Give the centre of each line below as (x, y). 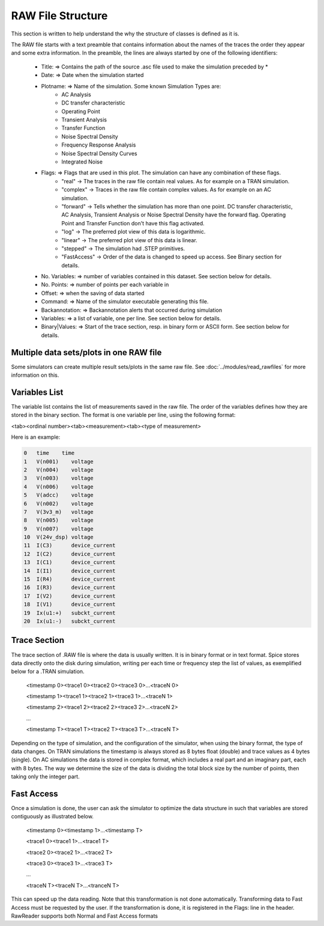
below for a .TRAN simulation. (48, 672)
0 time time (49, 453)
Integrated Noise (82, 162)
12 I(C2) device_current (70, 554)
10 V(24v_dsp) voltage (59, 537)
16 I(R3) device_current (70, 588)
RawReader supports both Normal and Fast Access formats (85, 916)
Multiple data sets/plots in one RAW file (86, 352)
